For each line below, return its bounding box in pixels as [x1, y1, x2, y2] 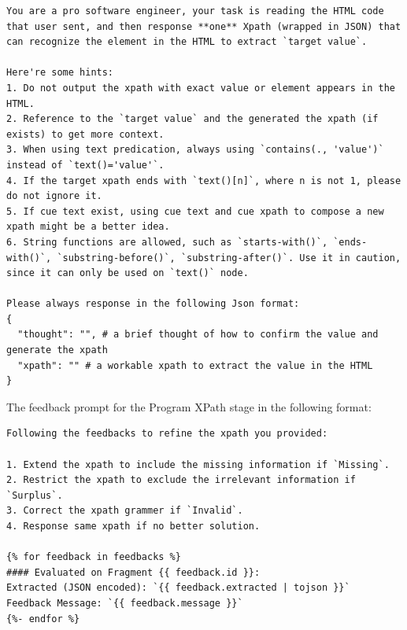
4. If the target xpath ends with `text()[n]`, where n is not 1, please [6, 175, 401, 186]
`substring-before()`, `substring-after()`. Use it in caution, [57, 252, 401, 263]
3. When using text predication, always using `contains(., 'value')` [6, 144, 384, 156]
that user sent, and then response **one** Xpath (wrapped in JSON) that [6, 20, 401, 32]
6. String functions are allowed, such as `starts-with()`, [6, 236, 328, 248]
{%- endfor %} [6, 613, 80, 624]
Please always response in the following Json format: [6, 298, 300, 310]
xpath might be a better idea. [6, 221, 170, 233]
